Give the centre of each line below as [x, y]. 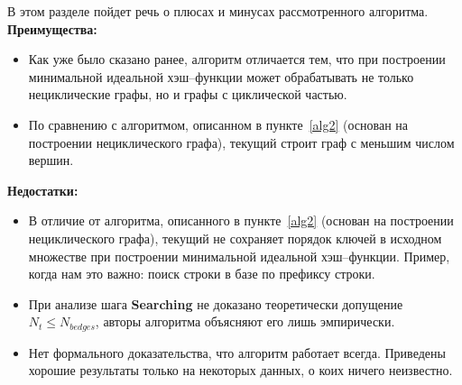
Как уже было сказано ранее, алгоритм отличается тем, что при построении [237, 59]
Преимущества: [52, 28]
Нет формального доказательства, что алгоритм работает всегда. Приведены [237, 352]
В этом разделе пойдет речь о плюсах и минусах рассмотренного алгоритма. [218, 11]
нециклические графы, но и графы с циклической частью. [188, 94]
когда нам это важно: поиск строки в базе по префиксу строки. [202, 274]
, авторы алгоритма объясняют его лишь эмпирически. [245, 321]
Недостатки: [43, 190]
